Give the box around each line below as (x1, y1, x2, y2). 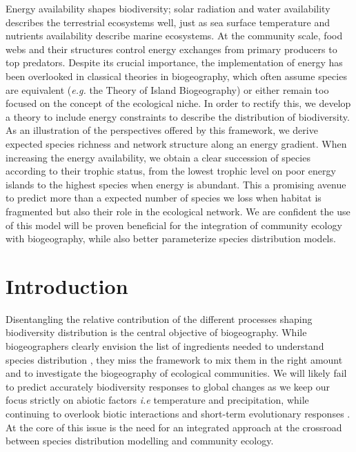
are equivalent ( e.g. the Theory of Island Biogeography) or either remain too (6, 82, 329, 97)
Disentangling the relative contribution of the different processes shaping (6, 311, 313, 326)
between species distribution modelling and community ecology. (6, 433, 274, 448)
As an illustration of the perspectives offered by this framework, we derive (6, 123, 318, 137)
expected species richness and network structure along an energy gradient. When (6, 136, 347, 150)
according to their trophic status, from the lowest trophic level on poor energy (6, 164, 336, 178)
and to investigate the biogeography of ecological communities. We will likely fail (6, 366, 347, 380)
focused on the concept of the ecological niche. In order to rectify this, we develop (6, 96, 351, 110)
